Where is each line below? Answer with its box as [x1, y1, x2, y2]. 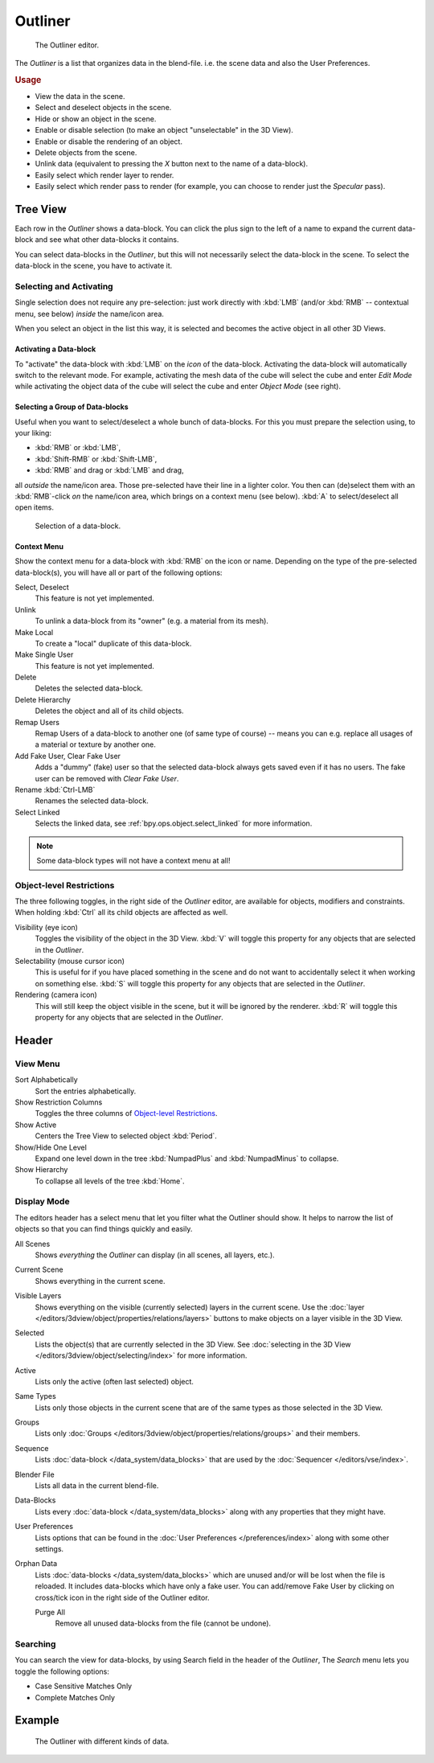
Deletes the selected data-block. [35, 683, 144, 693]
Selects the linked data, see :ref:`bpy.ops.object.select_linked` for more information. [35, 818, 313, 828]
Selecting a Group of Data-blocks [14, 402, 129, 412]
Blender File [14, 1470, 55, 1479]
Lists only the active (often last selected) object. [35, 1376, 194, 1386]
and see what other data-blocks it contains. [35, 235, 179, 244]
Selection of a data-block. [35, 521, 121, 531]
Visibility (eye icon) [14, 922, 78, 932]
